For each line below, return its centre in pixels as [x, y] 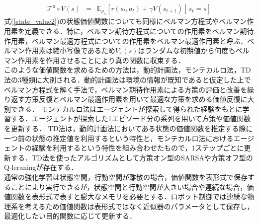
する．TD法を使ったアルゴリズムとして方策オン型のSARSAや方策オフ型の [132, 157]
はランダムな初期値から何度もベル [194, 50]
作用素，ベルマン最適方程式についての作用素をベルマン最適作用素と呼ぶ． [126, 40]
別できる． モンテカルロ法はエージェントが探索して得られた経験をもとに [123, 109]
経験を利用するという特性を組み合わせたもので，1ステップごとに [138, 148]
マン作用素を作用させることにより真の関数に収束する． [94, 60]
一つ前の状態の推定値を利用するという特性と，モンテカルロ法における [119, 138]
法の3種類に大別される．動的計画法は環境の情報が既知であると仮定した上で [128, 79]
